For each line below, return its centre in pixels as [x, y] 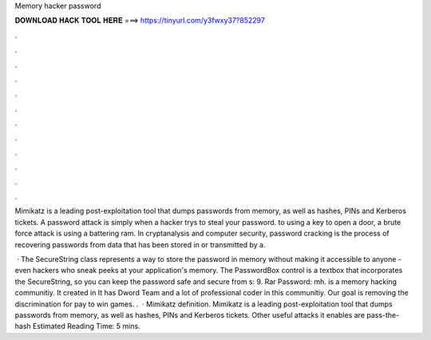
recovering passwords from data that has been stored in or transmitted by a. [140, 244]
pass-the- [383, 314]
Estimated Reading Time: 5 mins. [86, 326]
